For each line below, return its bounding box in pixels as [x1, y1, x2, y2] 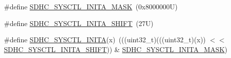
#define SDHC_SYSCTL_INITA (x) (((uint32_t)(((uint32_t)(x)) [4, 34, 206, 45]
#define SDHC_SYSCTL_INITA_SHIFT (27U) [4, 18, 154, 28]
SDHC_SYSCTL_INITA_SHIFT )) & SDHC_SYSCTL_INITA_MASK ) [4, 44, 228, 54]
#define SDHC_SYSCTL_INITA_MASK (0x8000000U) [4, 1, 178, 11]
